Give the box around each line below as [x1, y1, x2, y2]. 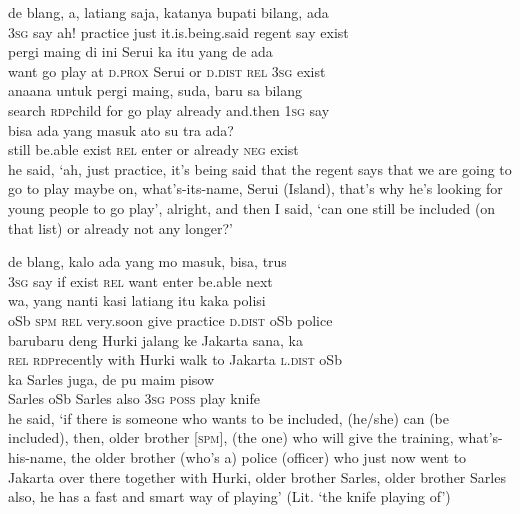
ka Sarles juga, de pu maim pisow [8, 368, 215, 389]
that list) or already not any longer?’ [8, 217, 233, 238]
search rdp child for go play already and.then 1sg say [8, 99, 330, 120]
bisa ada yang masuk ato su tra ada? [8, 119, 234, 140]
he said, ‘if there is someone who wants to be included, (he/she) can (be [8, 407, 449, 428]
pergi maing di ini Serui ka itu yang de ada [8, 41, 273, 62]
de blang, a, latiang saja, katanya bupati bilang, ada [8, 2, 329, 22]
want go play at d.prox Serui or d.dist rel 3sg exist [8, 60, 326, 81]
